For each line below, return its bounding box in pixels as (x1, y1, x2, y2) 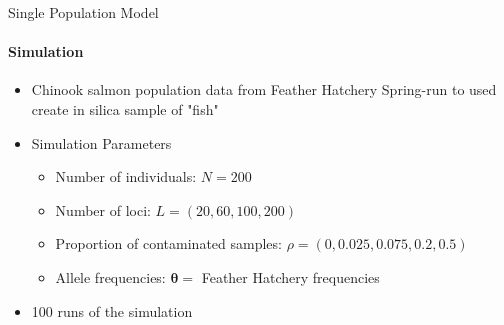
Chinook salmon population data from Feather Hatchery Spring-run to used (31, 79, 497, 100)
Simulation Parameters (31, 132, 172, 153)
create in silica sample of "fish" (31, 98, 219, 119)
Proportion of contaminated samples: (55, 233, 282, 254)
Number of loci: (55, 199, 151, 220)
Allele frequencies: (55, 266, 166, 287)
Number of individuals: (55, 166, 197, 187)
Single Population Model (8, 2, 159, 22)
